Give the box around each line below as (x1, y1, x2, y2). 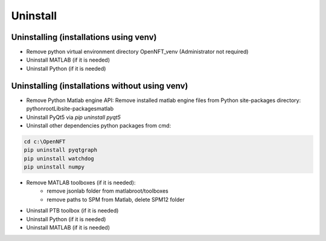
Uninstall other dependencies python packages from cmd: (26, 121, 171, 129)
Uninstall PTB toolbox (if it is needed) (26, 207, 119, 214)
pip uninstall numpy (24, 164, 85, 170)
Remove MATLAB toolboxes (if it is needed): (26, 179, 136, 187)
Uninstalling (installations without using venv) (11, 80, 188, 91)
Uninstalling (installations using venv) (11, 32, 157, 42)
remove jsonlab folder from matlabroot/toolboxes (46, 187, 168, 194)
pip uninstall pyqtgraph (24, 147, 98, 153)
